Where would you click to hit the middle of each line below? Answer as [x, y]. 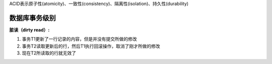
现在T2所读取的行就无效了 [49, 53]
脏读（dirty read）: [29, 29]
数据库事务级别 [32, 18]
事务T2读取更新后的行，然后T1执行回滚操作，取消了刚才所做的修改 [91, 46]
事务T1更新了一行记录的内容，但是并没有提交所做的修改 [79, 39]
